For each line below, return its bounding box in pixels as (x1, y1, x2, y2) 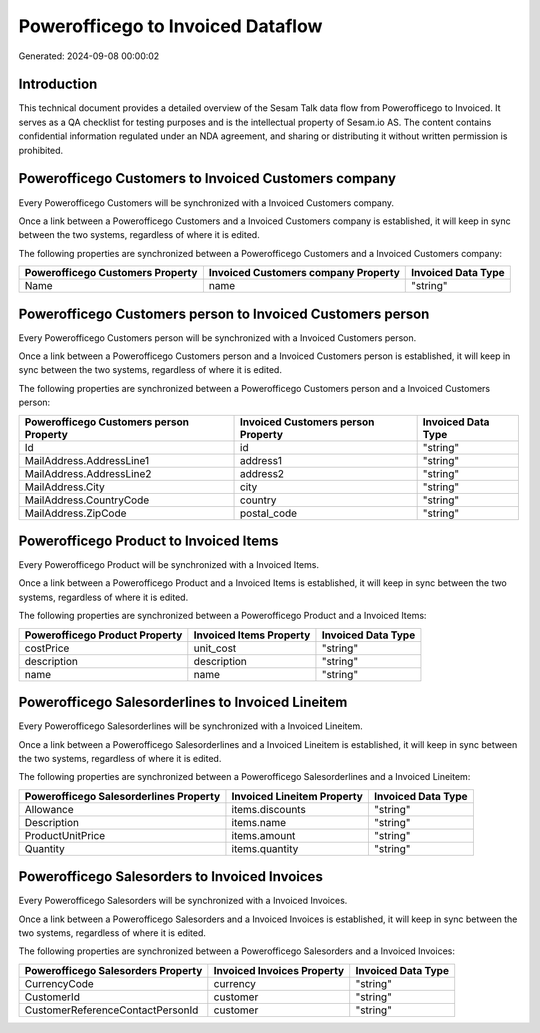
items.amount (231, 828, 296, 842)
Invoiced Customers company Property (208, 266, 400, 280)
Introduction (18, 76, 98, 93)
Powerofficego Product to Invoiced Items (18, 532, 279, 549)
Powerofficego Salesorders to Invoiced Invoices (18, 868, 324, 885)
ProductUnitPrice (24, 828, 106, 842)
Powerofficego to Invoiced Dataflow (18, 15, 323, 37)
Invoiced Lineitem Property (231, 789, 364, 803)
